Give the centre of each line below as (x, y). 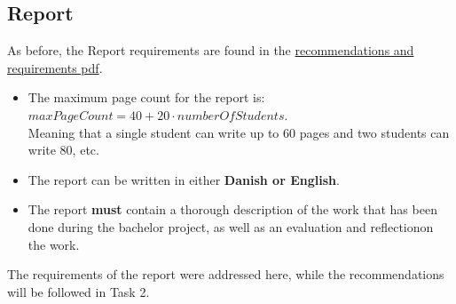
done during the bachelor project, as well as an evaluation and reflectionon (231, 226)
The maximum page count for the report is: (146, 97)
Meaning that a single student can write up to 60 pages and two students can (239, 132)
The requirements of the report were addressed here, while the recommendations (226, 274)
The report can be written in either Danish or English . (184, 179)
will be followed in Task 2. (79, 291)
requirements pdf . (55, 67)
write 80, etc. (63, 150)
